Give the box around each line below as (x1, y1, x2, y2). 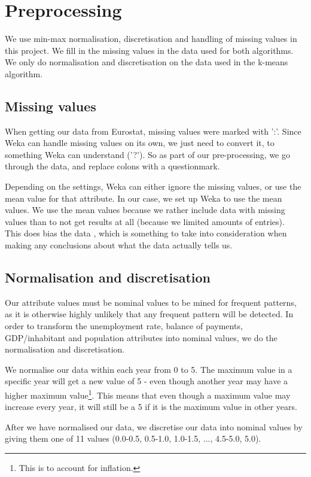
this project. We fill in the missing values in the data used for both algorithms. (5, 44, 294, 56)
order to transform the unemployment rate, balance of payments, (5, 320, 243, 332)
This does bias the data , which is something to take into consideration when (5, 227, 287, 239)
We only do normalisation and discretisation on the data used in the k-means (5, 56, 288, 68)
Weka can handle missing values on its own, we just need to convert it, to (5, 136, 275, 149)
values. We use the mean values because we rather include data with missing (5, 203, 285, 216)
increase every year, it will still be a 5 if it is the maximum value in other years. (5, 400, 297, 413)
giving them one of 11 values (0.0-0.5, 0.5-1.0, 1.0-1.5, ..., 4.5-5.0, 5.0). (5, 432, 261, 445)
